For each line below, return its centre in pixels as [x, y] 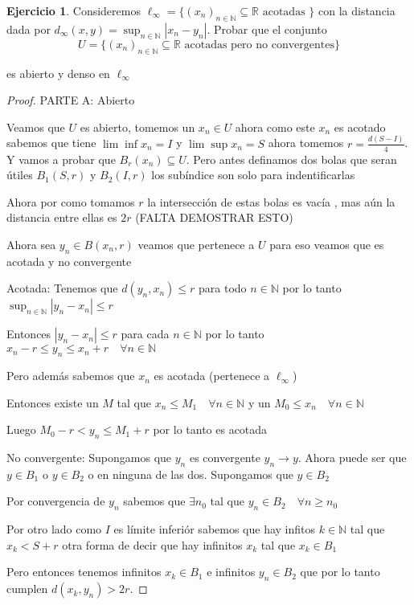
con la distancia [357, 10]
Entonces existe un [53, 402]
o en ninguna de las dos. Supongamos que [191, 474]
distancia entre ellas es [62, 217]
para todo [223, 288]
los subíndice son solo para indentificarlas [253, 175]
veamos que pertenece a [196, 244]
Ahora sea [31, 244]
